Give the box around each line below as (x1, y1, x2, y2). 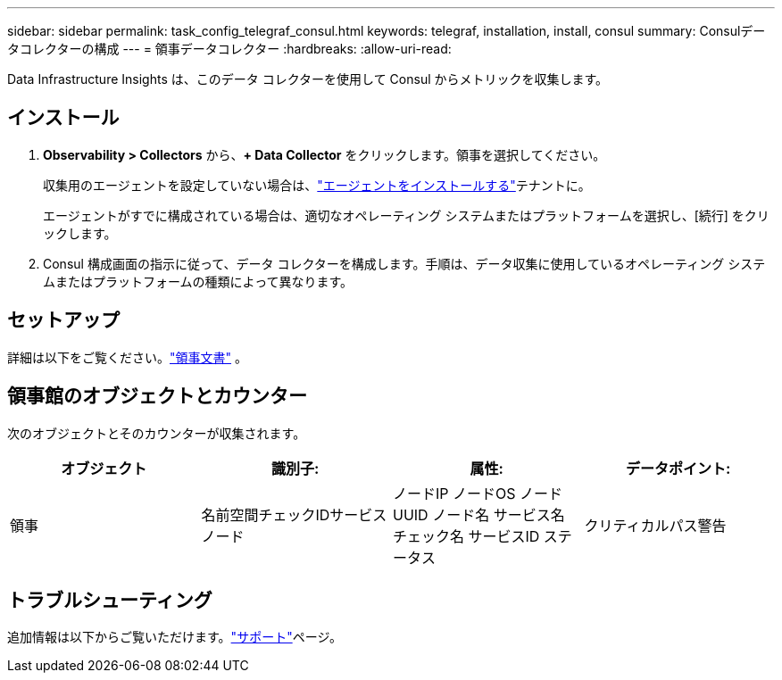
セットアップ (7, 309, 120, 332)
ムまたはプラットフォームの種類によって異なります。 (43, 273, 354, 289)
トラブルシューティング (7, 588, 212, 611)
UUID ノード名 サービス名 (393, 505, 565, 524)
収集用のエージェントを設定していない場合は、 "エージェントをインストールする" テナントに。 (43, 177, 591, 193)
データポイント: (626, 459, 731, 477)
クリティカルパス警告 (584, 516, 727, 535)
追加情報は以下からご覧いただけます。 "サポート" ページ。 (7, 629, 342, 645)
